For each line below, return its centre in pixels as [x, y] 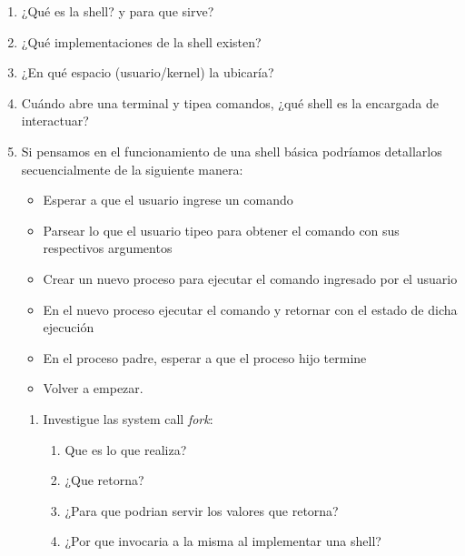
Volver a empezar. [93, 388]
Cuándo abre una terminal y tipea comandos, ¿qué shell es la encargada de [230, 102]
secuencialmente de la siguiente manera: [132, 169]
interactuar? [55, 121]
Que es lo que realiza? [126, 449]
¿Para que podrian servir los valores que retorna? [202, 510]
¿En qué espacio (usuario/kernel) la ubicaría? [148, 72]
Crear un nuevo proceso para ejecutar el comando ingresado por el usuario [250, 278]
